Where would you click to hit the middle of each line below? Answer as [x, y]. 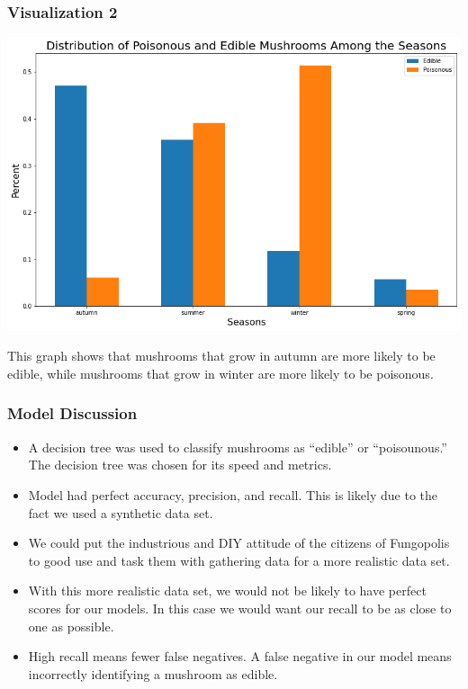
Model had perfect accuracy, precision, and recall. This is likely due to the [233, 494]
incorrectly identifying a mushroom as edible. [153, 673]
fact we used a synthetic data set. [121, 512]
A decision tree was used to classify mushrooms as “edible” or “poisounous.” [238, 447]
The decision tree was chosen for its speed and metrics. [180, 465]
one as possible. [71, 626]
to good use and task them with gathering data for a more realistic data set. [239, 560]
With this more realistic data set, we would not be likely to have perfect [227, 591]
